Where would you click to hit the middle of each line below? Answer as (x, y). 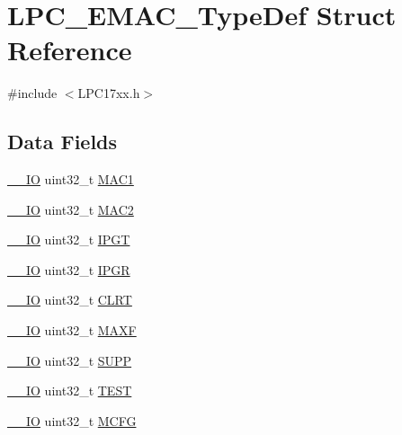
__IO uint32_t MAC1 (71, 179)
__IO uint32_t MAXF (72, 330)
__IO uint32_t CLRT (70, 300)
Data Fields (63, 142)
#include (32, 93)
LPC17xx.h (109, 93)
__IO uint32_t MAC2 (71, 209)
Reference (70, 50)
